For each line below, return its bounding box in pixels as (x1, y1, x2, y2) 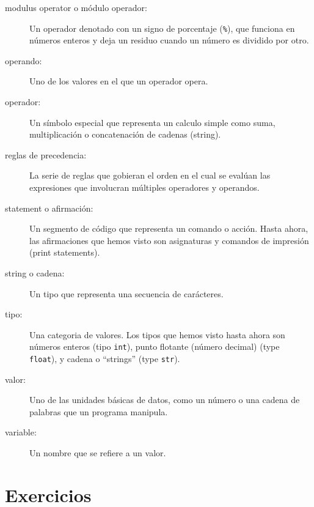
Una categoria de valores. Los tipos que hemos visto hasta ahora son (29, 328, 285, 341)
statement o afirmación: (5, 201, 93, 214)
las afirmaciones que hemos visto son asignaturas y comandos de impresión (29, 234, 309, 246)
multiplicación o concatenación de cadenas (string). (29, 128, 221, 141)
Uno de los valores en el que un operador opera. (29, 75, 208, 87)
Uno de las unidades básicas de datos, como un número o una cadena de (29, 393, 300, 406)
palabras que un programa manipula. (29, 405, 168, 418)
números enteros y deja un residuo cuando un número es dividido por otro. (29, 34, 309, 46)
